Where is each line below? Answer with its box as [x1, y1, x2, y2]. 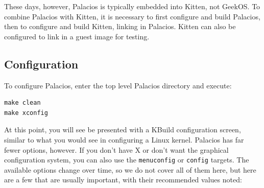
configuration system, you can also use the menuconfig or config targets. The [4, 154, 249, 165]
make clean [4, 99, 41, 107]
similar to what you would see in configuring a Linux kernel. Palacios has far [4, 134, 244, 145]
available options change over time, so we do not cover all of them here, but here [4, 164, 256, 175]
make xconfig [4, 109, 48, 116]
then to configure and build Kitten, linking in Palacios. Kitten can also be [4, 21, 236, 32]
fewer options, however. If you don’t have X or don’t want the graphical [4, 144, 229, 155]
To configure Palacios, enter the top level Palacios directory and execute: [4, 80, 232, 90]
